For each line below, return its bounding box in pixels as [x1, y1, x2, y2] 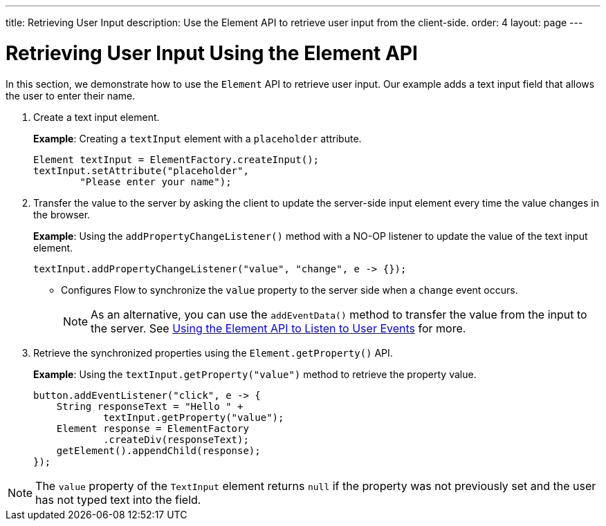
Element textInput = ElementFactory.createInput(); [33, 153, 320, 165]
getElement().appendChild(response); [56, 444, 261, 456]
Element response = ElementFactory [56, 422, 249, 434]
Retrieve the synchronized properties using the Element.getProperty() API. [33, 346, 393, 359]
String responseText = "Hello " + [56, 400, 244, 412]
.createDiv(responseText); [103, 433, 249, 445]
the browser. [33, 208, 91, 220]
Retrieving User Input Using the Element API [6, 41, 418, 65]
